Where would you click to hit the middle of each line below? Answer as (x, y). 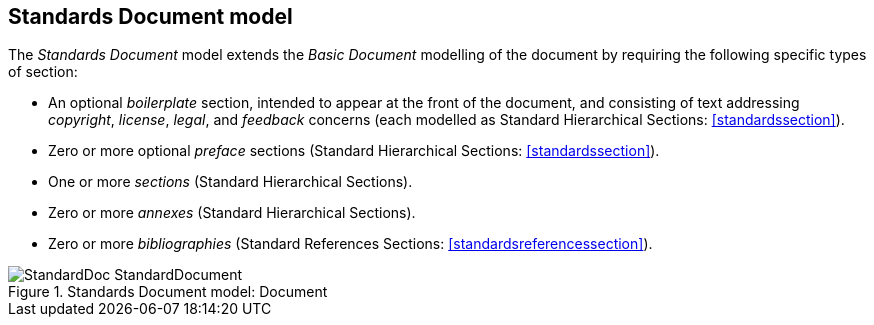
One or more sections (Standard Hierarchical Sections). (230, 182)
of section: (43, 72)
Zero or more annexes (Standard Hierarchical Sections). (232, 213)
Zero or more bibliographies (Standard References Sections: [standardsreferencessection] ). (350, 244)
